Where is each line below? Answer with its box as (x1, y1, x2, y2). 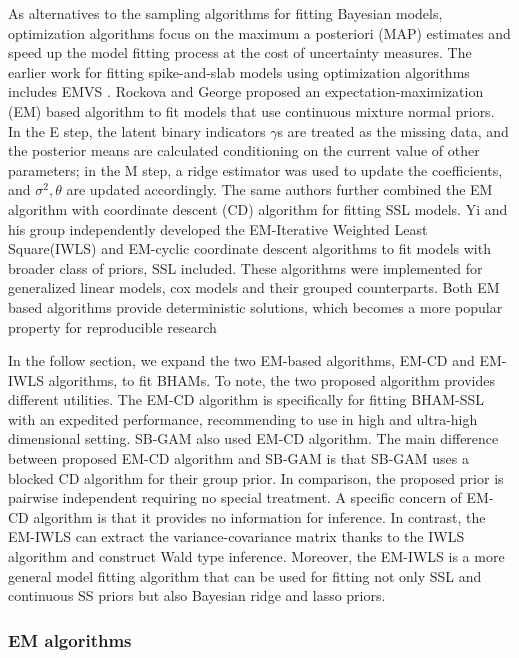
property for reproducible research (8, 316, 217, 337)
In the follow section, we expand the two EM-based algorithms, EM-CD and (8, 350, 475, 371)
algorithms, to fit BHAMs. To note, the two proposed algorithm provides (48, 369, 495, 390)
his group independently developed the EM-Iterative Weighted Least (8, 218, 428, 239)
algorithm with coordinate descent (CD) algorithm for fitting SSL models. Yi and (8, 198, 508, 219)
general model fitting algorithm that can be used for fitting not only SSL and (8, 565, 482, 586)
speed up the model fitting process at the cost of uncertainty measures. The (8, 42, 472, 63)
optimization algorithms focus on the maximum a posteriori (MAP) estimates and (8, 22, 511, 43)
